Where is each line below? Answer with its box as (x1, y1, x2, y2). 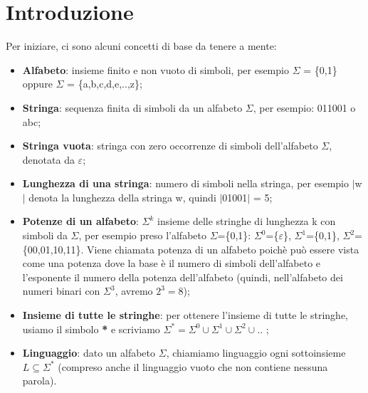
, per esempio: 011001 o (253, 100, 356, 115)
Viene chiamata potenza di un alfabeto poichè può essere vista (87, 241, 359, 256)
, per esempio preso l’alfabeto (78, 228, 206, 243)
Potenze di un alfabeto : (22, 214, 139, 229)
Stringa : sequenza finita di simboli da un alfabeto (22, 100, 243, 115)
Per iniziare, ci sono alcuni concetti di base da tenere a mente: (6, 38, 277, 53)
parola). (22, 373, 57, 388)
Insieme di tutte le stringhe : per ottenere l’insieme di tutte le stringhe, (22, 308, 349, 323)
